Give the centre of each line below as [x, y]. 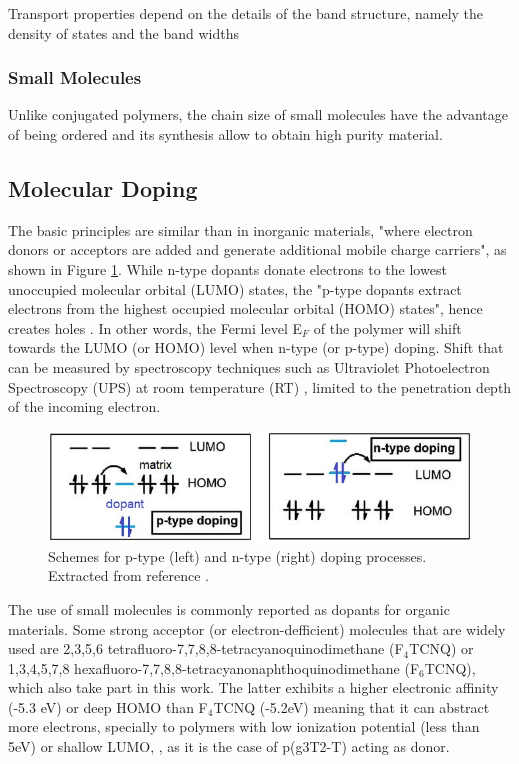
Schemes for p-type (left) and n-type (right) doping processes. [237, 555]
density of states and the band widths [123, 32]
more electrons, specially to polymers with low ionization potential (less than [244, 726]
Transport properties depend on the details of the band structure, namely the [246, 13]
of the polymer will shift [387, 327]
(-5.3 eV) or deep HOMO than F [108, 706]
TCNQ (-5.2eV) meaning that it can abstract [351, 706]
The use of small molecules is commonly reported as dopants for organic [229, 608]
